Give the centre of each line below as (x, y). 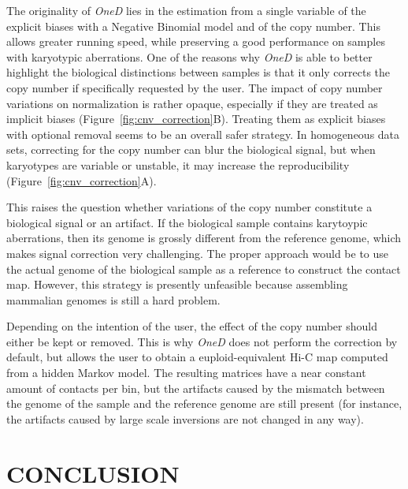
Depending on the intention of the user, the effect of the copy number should (192, 326)
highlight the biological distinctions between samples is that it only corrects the (198, 72)
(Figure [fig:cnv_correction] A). (82, 180)
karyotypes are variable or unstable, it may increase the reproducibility (178, 164)
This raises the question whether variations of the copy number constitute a (189, 207)
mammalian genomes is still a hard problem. (113, 299)
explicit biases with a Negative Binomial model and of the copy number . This (193, 26)
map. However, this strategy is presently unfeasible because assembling (177, 284)
